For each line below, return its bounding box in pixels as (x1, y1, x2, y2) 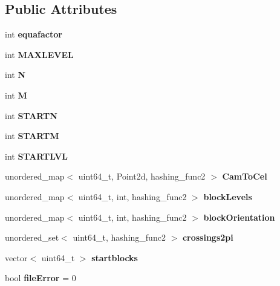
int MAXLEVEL (5, 48, 74, 60)
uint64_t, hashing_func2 (73, 231, 166, 244)
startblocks (91, 251, 138, 264)
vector (5, 251, 28, 264)
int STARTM (5, 129, 59, 142)
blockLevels (203, 190, 252, 203)
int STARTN (5, 109, 57, 122)
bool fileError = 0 (5, 271, 76, 284)
